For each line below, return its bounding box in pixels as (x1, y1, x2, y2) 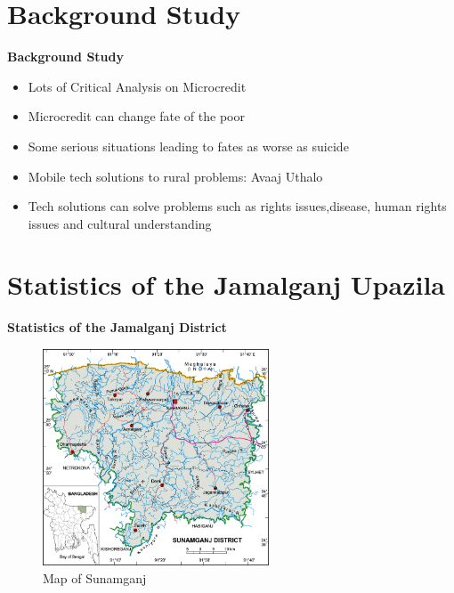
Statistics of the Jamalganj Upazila (7, 266, 445, 303)
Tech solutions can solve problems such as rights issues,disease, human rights (28, 197, 447, 215)
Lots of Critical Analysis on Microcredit (28, 77, 247, 95)
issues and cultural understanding (28, 214, 212, 232)
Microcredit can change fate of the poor (28, 107, 245, 126)
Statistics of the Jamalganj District (7, 318, 227, 337)
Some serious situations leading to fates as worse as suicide (28, 136, 349, 155)
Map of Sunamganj (43, 568, 147, 587)
